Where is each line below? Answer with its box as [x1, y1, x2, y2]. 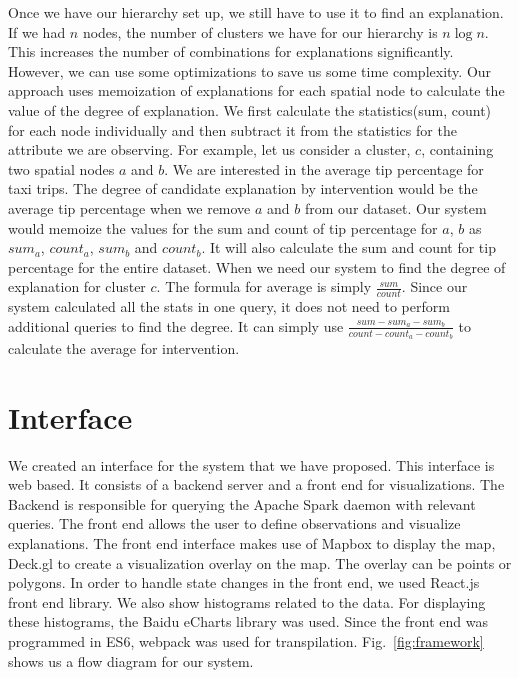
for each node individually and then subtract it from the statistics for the [8, 119, 457, 140]
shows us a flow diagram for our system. [8, 650, 254, 671]
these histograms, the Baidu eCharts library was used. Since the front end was [8, 611, 489, 632]
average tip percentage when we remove [8, 197, 251, 218]
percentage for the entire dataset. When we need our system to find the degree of [8, 256, 506, 277]
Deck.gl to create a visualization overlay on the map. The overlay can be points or [8, 552, 512, 573]
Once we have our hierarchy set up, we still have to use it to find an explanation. [8, 2, 504, 22]
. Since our [401, 276, 468, 297]
